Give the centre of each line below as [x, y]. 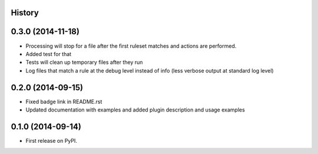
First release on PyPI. [52, 140]
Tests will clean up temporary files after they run [84, 63]
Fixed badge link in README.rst [64, 101]
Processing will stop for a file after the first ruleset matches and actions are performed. [131, 46]
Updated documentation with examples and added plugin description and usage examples [135, 110]
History [25, 13]
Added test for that [49, 54]
